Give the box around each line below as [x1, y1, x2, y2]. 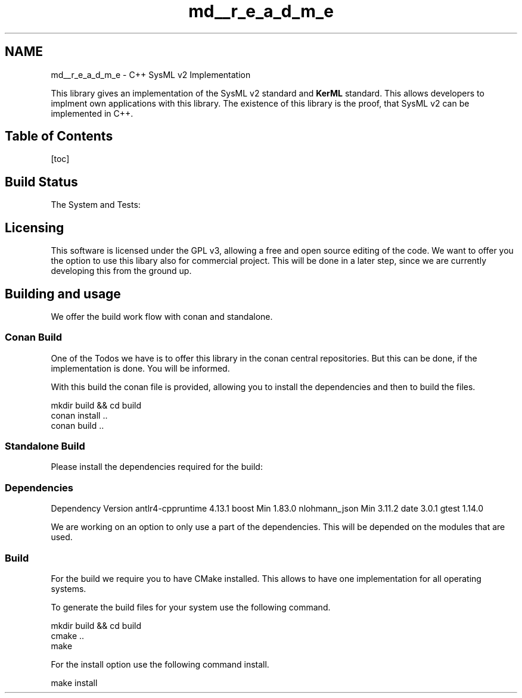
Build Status [5, 174, 78, 189]
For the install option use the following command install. [51, 659, 269, 669]
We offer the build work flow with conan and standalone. [51, 311, 273, 322]
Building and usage [5, 286, 121, 301]
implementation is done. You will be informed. [51, 363, 230, 373]
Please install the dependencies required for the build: [51, 462, 263, 472]
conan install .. [51, 410, 108, 420]
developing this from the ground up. [51, 266, 192, 276]
